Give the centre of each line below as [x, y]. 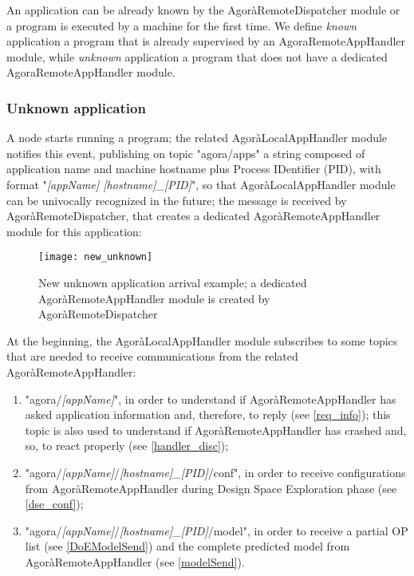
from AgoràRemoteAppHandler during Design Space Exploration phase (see [211, 488]
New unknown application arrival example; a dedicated [173, 282]
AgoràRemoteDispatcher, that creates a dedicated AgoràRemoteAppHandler [193, 216]
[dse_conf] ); [54, 504]
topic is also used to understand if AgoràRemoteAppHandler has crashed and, [216, 430]
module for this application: [74, 231]
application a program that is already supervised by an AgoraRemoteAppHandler [206, 41]
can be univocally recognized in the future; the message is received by [177, 200]
